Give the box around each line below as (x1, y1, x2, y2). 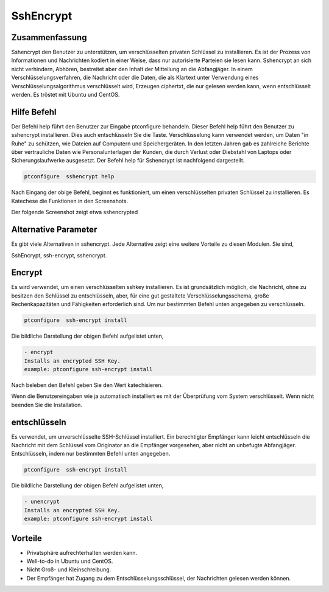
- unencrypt (24, 498, 60, 505)
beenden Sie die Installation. (11, 401, 82, 408)
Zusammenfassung (11, 32, 87, 43)
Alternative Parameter (11, 225, 97, 235)
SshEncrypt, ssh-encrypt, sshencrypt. (11, 251, 107, 259)
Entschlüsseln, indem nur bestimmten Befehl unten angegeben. (11, 450, 171, 458)
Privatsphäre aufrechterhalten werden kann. (26, 549, 137, 556)
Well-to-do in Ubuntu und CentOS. (26, 557, 113, 565)
